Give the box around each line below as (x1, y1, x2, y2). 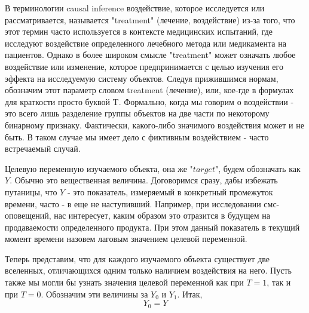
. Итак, (177, 287, 203, 300)
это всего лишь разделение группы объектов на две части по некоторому (5, 107, 270, 119)
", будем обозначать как (215, 162, 301, 174)
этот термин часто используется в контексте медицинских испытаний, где (5, 25, 273, 38)
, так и (267, 276, 291, 289)
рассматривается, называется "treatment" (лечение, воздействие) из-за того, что (5, 13, 295, 26)
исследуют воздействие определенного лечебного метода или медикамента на (5, 36, 286, 49)
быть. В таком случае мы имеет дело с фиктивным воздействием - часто (5, 130, 269, 143)
